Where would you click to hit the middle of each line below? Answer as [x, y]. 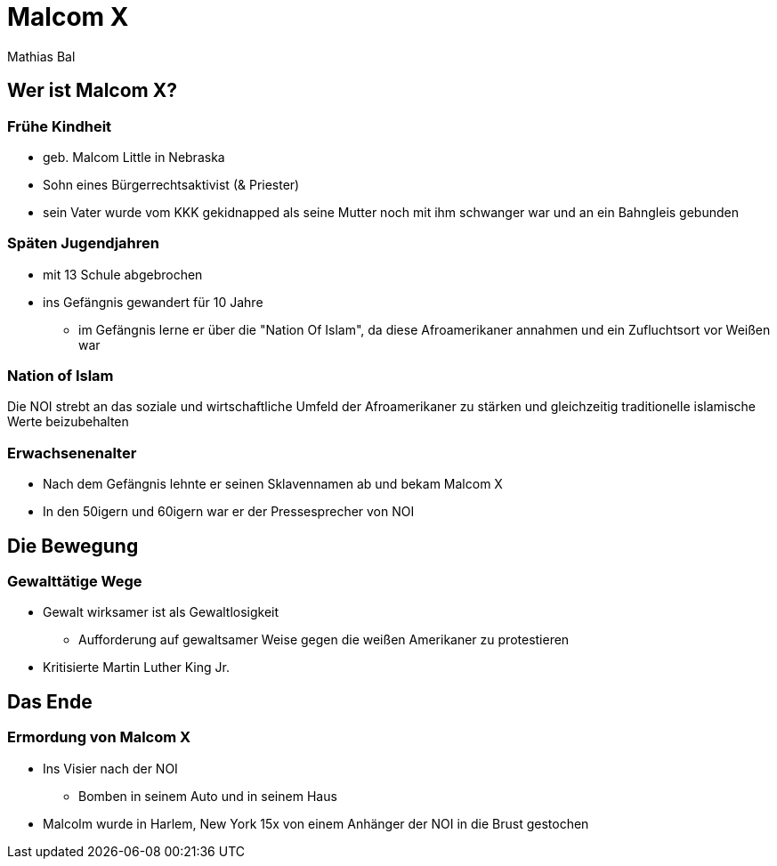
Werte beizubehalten [68, 422]
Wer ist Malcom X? [92, 91]
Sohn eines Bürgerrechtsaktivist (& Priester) [171, 184]
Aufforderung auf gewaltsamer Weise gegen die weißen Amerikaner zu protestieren [324, 640]
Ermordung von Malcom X [99, 737]
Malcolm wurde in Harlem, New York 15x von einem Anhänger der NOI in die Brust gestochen [316, 823]
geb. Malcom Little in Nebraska [134, 157]
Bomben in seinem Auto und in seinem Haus [208, 796]
